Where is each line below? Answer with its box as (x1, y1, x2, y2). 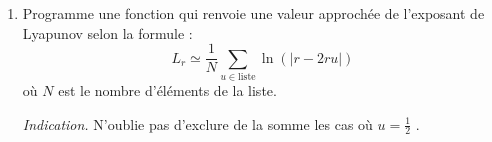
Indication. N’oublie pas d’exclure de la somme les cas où (22, 113, 373, 134)
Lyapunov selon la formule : (22, 22, 193, 43)
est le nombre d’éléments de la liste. (58, 79, 277, 100)
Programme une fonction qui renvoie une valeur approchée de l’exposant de (22, 3, 485, 23)
